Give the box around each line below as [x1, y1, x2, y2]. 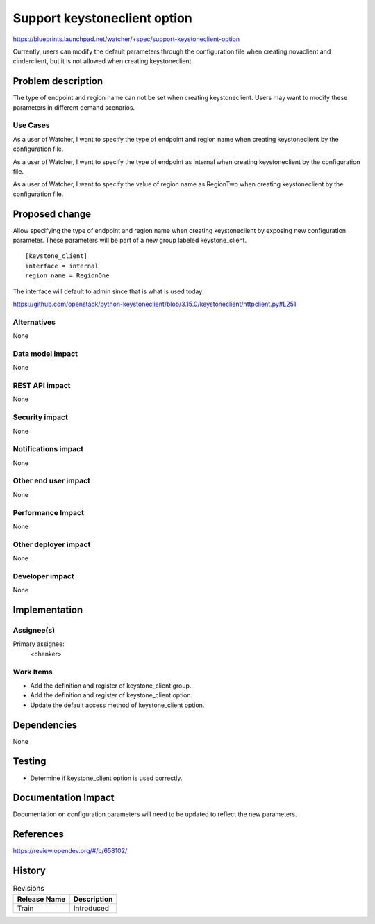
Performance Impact [12, 508, 85, 517]
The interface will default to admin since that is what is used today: [12, 287, 204, 295]
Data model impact [12, 348, 78, 358]
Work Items [12, 667, 53, 676]
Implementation [12, 604, 83, 616]
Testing [12, 755, 47, 768]
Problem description [12, 75, 103, 87]
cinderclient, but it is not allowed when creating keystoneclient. [12, 57, 194, 65]
